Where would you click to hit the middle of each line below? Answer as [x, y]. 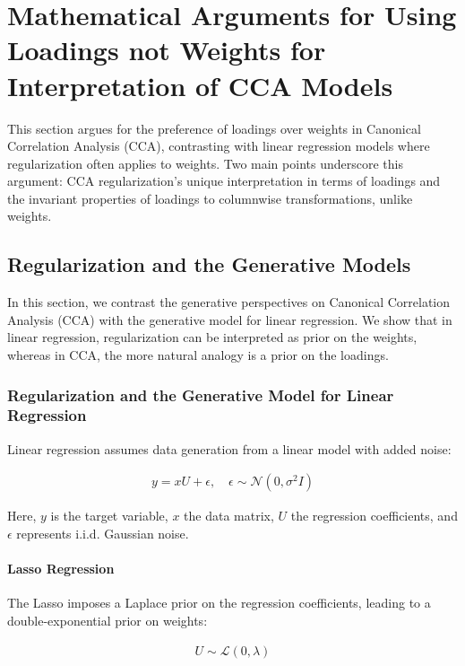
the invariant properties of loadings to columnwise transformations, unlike [210, 198]
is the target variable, [109, 516]
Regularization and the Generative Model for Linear [201, 394]
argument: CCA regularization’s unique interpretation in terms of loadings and [224, 181]
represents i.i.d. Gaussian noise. [103, 533]
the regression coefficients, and [374, 516]
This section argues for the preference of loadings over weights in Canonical [214, 128]
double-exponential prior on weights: [108, 620]
